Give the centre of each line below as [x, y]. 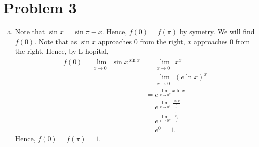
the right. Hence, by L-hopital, [62, 51]
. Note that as [56, 41]
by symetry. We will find [217, 32]
